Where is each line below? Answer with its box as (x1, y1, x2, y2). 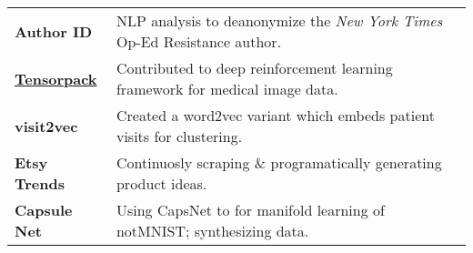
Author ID (15, 20, 92, 42)
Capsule (15, 199, 73, 220)
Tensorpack (15, 67, 97, 89)
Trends (15, 173, 65, 194)
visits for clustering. (116, 126, 243, 147)
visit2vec (15, 115, 78, 137)
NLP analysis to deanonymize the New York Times (116, 10, 443, 31)
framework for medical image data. (116, 78, 338, 99)
